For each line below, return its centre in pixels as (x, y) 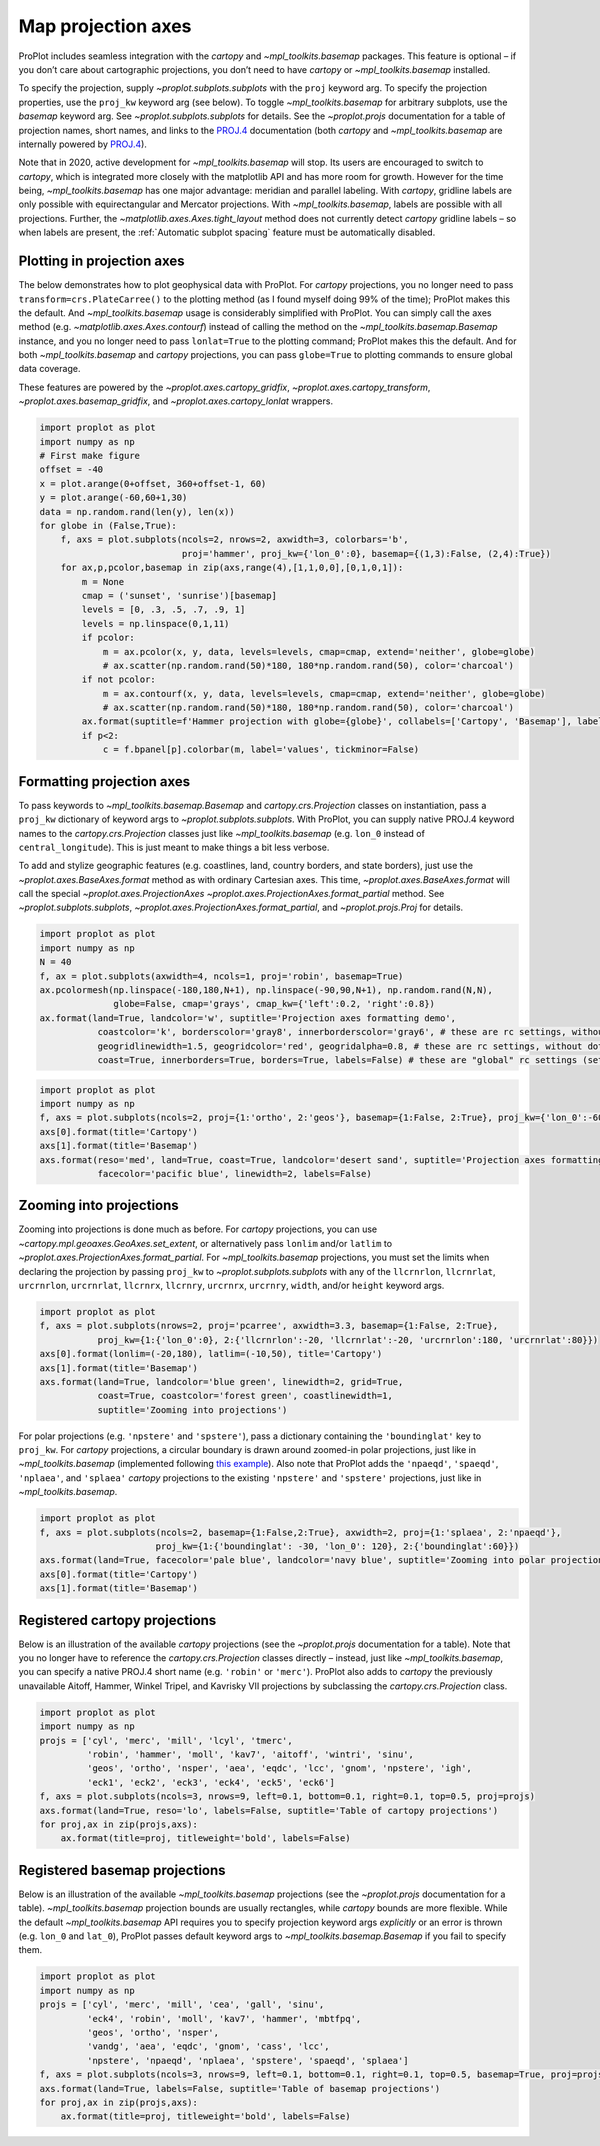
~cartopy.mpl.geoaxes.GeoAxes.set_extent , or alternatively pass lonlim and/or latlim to (205, 1243)
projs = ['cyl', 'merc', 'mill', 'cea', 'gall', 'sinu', (182, 2004)
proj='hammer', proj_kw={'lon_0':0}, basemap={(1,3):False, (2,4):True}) (366, 553)
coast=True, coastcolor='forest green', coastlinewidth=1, (245, 1396)
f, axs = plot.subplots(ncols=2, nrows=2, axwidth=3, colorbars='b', (234, 539)
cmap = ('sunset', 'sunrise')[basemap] (179, 595)
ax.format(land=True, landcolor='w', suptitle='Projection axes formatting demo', (248, 1018)
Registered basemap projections (122, 1870)
